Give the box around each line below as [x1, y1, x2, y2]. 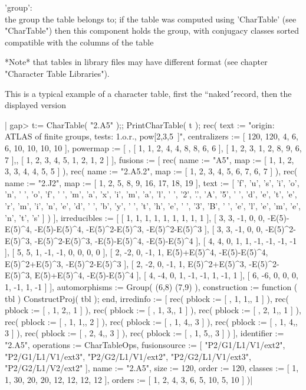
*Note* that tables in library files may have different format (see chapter [5, 56, 268, 68]
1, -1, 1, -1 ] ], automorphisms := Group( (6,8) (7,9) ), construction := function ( [5, 281, 298, 293]
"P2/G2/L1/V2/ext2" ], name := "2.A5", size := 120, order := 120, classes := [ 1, [5, 362, 299, 374]
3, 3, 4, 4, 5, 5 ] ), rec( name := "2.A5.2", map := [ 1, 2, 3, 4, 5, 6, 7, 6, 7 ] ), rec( [5, 165, 298, 177]
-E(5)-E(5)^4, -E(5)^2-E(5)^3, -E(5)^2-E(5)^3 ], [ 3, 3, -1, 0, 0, [34, 223, 263, 235]
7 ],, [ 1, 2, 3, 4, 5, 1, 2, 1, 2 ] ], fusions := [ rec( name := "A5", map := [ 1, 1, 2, [5, 153, 294, 165]
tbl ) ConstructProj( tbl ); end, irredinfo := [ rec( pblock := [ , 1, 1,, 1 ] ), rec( [5, 292, 289, 304]
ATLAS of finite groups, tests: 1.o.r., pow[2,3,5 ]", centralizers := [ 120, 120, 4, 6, [5, 130, 298, 142]
